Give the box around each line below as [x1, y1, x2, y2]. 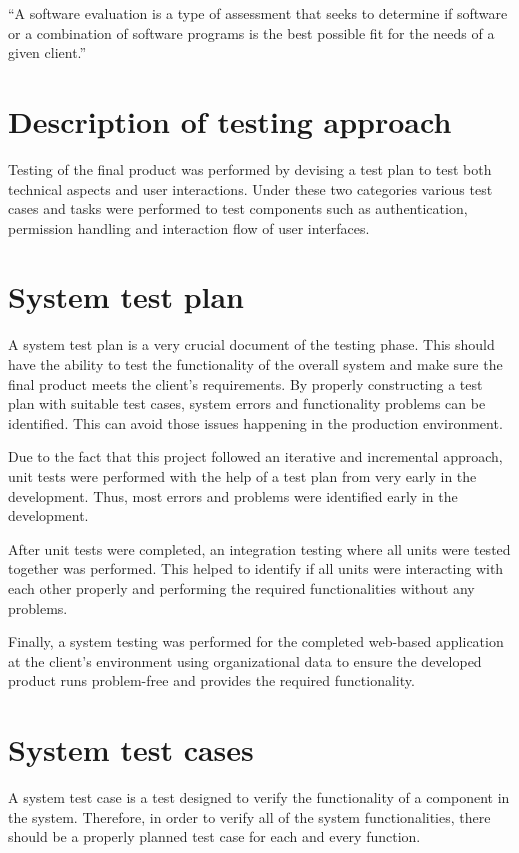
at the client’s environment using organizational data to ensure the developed [8, 650, 482, 671]
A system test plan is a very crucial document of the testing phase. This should [8, 334, 495, 355]
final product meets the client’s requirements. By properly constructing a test [8, 373, 483, 394]
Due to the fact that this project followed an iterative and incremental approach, [8, 446, 503, 467]
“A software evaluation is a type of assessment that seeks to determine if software [8, 3, 508, 23]
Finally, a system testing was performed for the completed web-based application [8, 631, 504, 652]
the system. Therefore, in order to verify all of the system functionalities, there [8, 806, 491, 827]
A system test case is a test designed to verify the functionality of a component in [8, 787, 510, 808]
